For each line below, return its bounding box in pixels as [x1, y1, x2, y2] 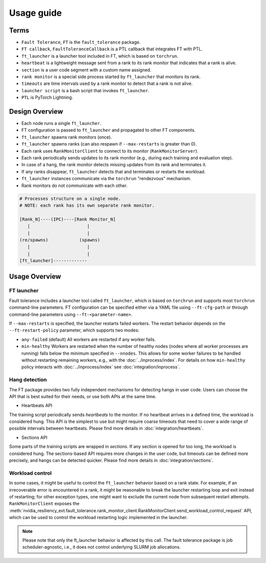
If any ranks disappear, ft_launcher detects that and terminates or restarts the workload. [21, 168, 206, 175]
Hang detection [9, 376, 47, 383]
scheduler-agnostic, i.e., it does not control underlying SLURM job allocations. [22, 544, 181, 550]
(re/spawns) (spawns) [19, 237, 100, 243]
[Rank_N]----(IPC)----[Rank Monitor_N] [19, 216, 116, 222]
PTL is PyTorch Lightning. [21, 94, 73, 101]
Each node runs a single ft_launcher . [21, 120, 101, 126]
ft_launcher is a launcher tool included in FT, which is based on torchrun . [21, 53, 178, 59]
